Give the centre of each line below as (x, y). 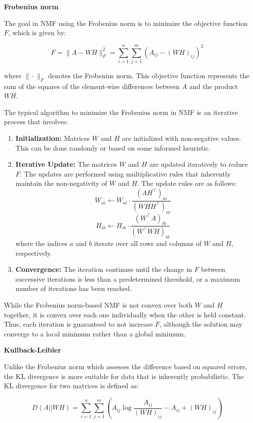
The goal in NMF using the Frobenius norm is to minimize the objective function (126, 23)
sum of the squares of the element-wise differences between (92, 86)
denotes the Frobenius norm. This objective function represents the (149, 75)
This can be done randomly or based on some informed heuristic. (113, 147)
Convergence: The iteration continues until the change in (104, 269)
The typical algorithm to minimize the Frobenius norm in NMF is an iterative (121, 112)
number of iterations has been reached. (74, 288)
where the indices (41, 243)
